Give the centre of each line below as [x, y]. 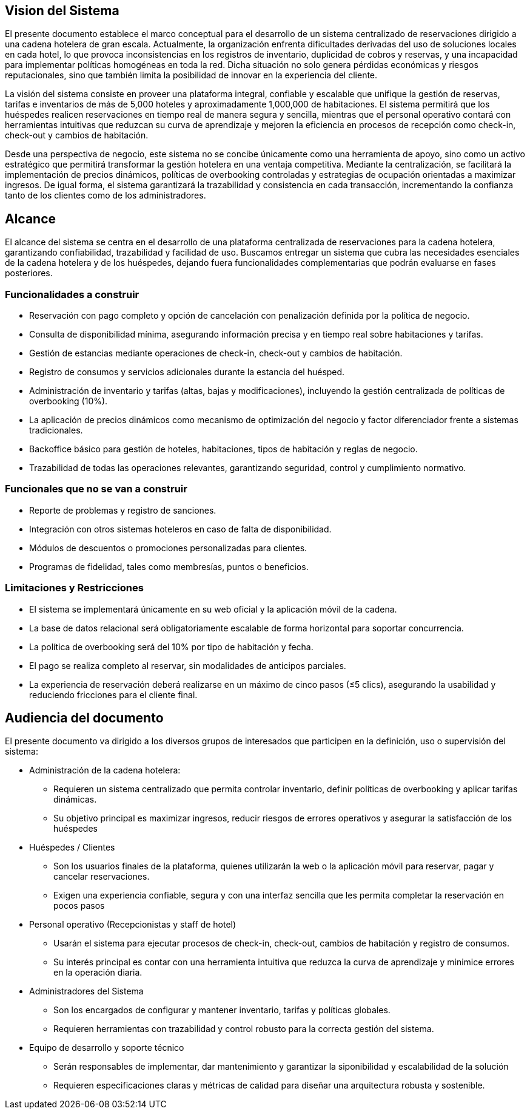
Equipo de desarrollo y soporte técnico [107, 1048]
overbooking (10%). [69, 401]
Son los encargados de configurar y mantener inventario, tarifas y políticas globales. [222, 1010]
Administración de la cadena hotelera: [105, 770]
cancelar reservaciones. [102, 877]
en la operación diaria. [98, 973]
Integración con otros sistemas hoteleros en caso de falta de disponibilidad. [180, 529]
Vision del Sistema [62, 11]
